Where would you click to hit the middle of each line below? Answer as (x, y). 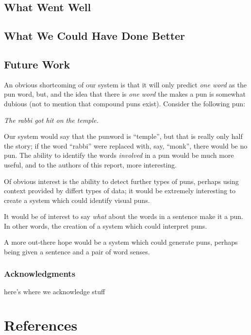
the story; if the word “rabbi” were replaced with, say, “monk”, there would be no (126, 145)
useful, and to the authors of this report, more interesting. (90, 164)
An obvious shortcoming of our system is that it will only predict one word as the (125, 84)
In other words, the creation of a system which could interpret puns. (106, 226)
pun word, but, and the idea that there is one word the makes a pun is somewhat (125, 94)
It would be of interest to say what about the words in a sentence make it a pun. (124, 216)
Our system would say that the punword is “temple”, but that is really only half (123, 136)
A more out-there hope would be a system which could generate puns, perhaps (121, 242)
